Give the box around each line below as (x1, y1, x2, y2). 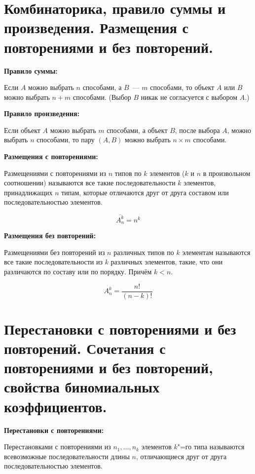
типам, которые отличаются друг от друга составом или (61, 187, 229, 197)
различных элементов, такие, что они (110, 257, 223, 267)
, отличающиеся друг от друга (136, 451, 227, 461)
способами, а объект (107, 125, 168, 135)
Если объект (4, 125, 40, 135)
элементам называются (182, 247, 251, 257)
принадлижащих (4, 187, 53, 197)
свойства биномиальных (4, 377, 160, 397)
